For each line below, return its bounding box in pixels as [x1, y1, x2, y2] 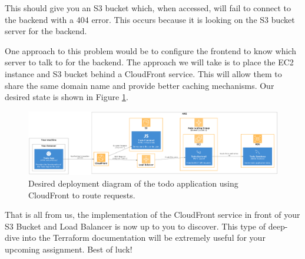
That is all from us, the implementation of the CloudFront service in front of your [5, 208, 300, 221]
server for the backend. [5, 25, 87, 37]
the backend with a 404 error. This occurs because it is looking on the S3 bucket [5, 13, 295, 25]
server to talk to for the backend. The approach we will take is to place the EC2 [5, 56, 294, 68]
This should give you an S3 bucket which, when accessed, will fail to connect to [5, 2, 291, 14]
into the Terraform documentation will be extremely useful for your [22, 231, 266, 244]
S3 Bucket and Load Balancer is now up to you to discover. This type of [5, 220, 266, 232]
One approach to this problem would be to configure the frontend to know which [5, 44, 296, 57]
